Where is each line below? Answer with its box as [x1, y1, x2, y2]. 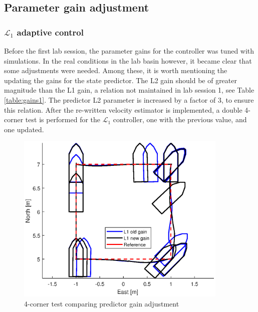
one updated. [4, 124, 44, 134]
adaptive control [17, 26, 84, 38]
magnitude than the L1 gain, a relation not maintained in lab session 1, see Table [4, 85, 254, 95]
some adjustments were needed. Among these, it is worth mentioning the [4, 65, 227, 76]
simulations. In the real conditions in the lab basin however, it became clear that [4, 55, 252, 66]
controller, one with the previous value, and [113, 114, 247, 125]
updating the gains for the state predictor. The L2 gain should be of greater [4, 75, 237, 85]
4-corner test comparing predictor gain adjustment [24, 298, 179, 308]
